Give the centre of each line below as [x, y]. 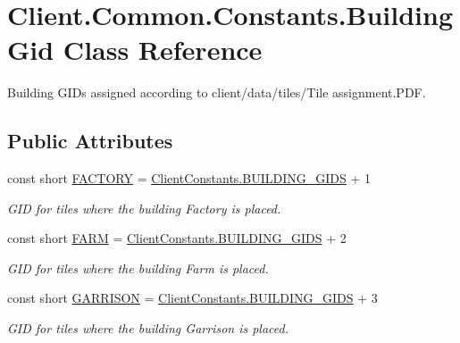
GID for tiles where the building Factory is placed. [144, 208]
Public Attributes [90, 141]
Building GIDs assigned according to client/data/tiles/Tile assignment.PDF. [217, 92]
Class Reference [163, 50]
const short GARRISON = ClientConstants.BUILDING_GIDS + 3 [192, 298]
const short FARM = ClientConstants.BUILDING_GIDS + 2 [177, 238]
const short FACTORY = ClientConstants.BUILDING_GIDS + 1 [189, 178]
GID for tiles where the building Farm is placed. [138, 268]
